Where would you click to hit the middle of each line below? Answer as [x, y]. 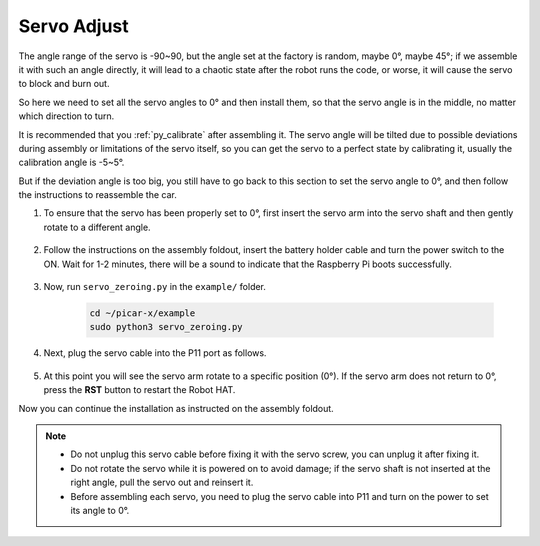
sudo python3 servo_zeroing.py [166, 327]
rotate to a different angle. [97, 227]
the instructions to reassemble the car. [97, 195]
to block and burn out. [64, 84]
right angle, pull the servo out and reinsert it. [162, 482]
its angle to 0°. [100, 510]
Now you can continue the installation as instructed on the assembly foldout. [176, 408]
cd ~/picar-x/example [142, 313]
